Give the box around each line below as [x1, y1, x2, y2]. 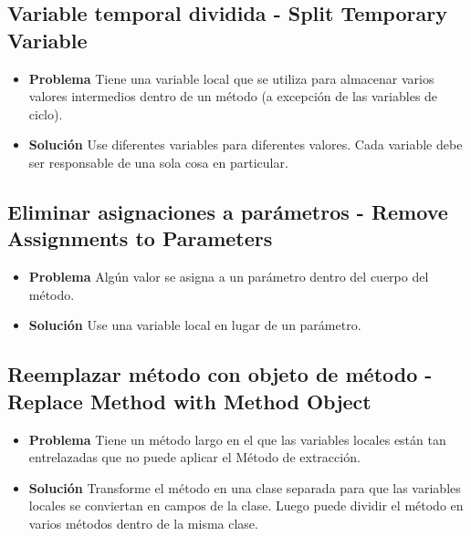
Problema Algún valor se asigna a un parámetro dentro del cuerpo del [28, 267, 429, 286]
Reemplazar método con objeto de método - [7, 360, 433, 388]
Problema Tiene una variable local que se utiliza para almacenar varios [28, 68, 434, 88]
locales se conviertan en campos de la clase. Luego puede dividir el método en [28, 496, 464, 515]
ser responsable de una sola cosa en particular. [28, 152, 288, 171]
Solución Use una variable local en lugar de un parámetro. [28, 315, 361, 335]
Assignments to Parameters [7, 224, 273, 253]
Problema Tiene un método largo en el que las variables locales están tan [28, 429, 446, 448]
